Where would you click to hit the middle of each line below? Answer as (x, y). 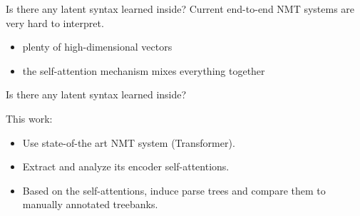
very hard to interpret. (55, 22)
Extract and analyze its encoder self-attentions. (126, 166)
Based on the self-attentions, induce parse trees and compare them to (174, 190)
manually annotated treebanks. (90, 204)
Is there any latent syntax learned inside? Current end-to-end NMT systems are (180, 9)
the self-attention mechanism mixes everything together (144, 70)
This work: (29, 118)
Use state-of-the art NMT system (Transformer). (129, 142)
